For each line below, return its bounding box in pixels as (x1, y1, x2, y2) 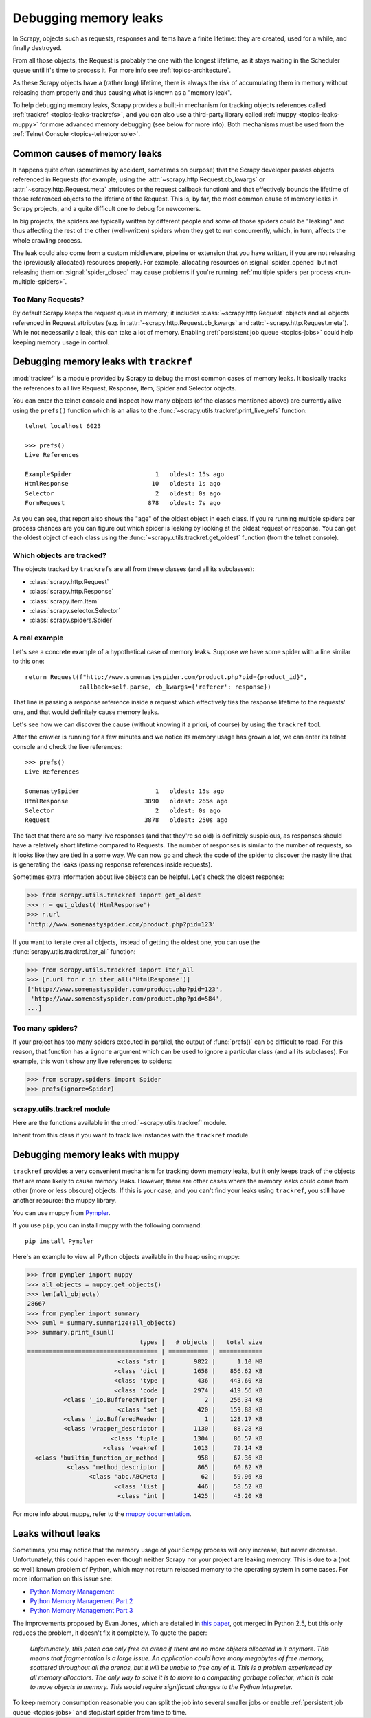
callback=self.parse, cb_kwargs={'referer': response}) (79, 682, 271, 691)
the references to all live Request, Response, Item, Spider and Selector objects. (12, 383, 237, 392)
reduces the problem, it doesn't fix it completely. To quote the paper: (12, 1629, 207, 1637)
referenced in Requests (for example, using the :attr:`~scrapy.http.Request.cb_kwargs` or (12, 175, 265, 183)
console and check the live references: (12, 742, 123, 750)
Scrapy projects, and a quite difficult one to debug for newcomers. (12, 204, 201, 212)
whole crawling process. (12, 236, 82, 244)
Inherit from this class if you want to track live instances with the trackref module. (12, 1131, 250, 1139)
